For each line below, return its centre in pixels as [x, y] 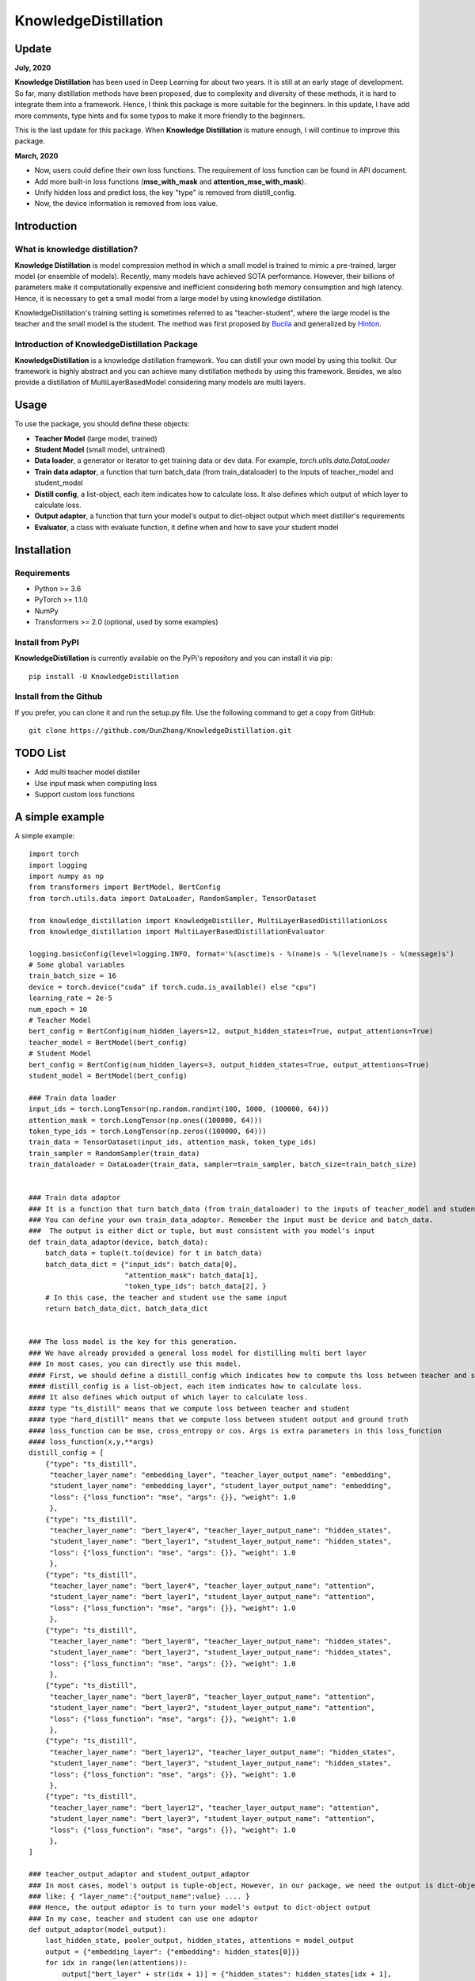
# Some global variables [77, 965]
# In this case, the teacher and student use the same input [166, 1297]
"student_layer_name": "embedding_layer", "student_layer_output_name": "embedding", [220, 1486]
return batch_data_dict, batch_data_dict [127, 1309]
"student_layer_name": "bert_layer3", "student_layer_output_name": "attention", [212, 1819]
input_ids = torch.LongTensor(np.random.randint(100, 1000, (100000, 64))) [179, 1109]
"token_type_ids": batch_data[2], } [195, 1286]
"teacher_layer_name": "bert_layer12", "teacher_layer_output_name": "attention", [215, 1807]
